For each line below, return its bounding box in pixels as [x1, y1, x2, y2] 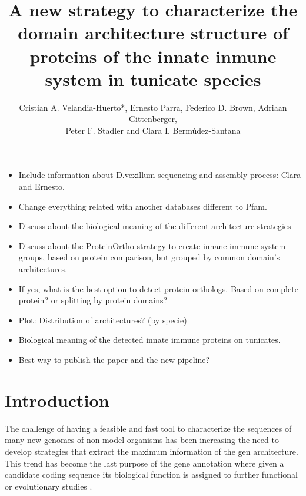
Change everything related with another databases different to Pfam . [18, 200, 267, 212]
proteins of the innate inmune [29, 44, 277, 68]
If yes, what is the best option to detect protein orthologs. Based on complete [18, 282, 298, 295]
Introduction [5, 388, 109, 412]
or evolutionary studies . [5, 480, 92, 492]
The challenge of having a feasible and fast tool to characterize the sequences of [5, 422, 292, 434]
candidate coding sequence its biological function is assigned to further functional [5, 468, 298, 481]
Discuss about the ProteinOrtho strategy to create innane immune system [18, 239, 286, 252]
